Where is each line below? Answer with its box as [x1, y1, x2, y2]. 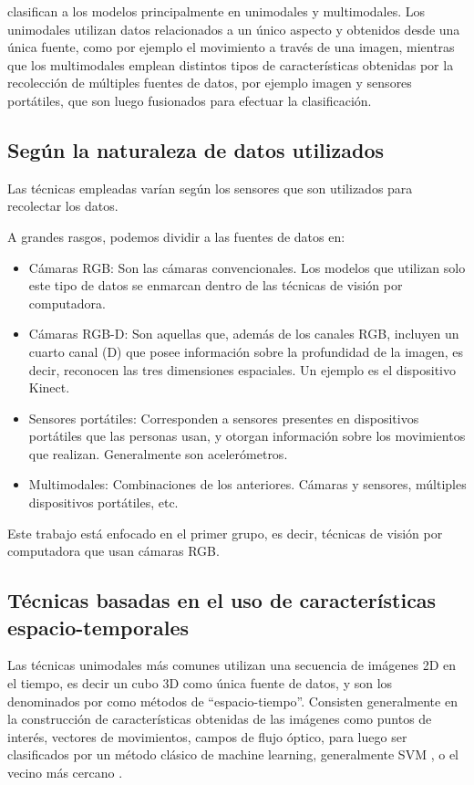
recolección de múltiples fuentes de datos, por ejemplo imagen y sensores [7, 73, 412, 92]
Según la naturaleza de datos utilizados [7, 135, 384, 163]
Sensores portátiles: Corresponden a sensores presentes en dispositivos [28, 408, 419, 427]
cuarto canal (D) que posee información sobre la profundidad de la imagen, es [28, 341, 464, 361]
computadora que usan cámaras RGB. [7, 541, 220, 560]
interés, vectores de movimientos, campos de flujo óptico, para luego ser [7, 727, 407, 746]
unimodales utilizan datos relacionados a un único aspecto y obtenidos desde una [7, 19, 460, 38]
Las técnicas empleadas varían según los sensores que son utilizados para [7, 178, 413, 197]
